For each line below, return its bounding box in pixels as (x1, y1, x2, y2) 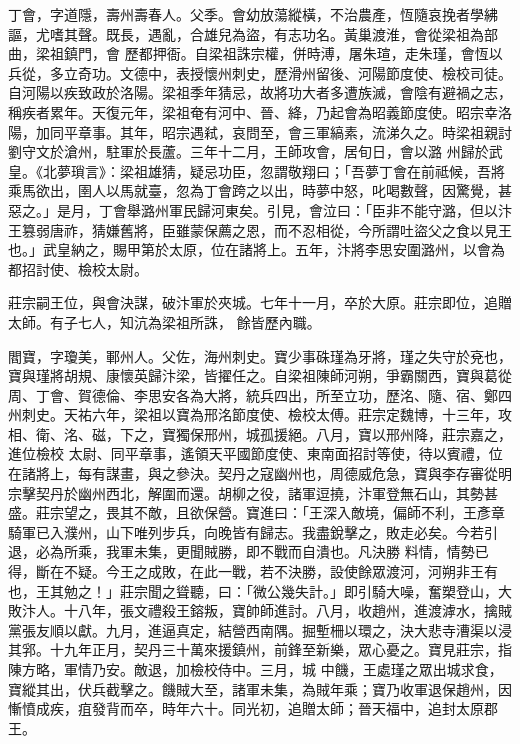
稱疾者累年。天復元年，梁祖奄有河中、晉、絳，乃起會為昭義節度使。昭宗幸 (8, 101, 498, 122)
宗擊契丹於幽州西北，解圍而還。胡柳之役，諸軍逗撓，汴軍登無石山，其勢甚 (8, 482, 498, 503)
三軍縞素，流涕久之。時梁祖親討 (301, 121, 512, 142)
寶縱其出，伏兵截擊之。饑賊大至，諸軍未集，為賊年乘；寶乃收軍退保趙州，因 (8, 678, 512, 699)
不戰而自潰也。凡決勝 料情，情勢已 (259, 541, 489, 562)
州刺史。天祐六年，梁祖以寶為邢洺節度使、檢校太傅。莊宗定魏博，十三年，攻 (8, 404, 512, 425)
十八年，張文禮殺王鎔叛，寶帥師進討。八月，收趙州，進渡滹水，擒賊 (63, 600, 512, 621)
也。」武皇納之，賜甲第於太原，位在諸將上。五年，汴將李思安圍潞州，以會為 (8, 239, 505, 260)
